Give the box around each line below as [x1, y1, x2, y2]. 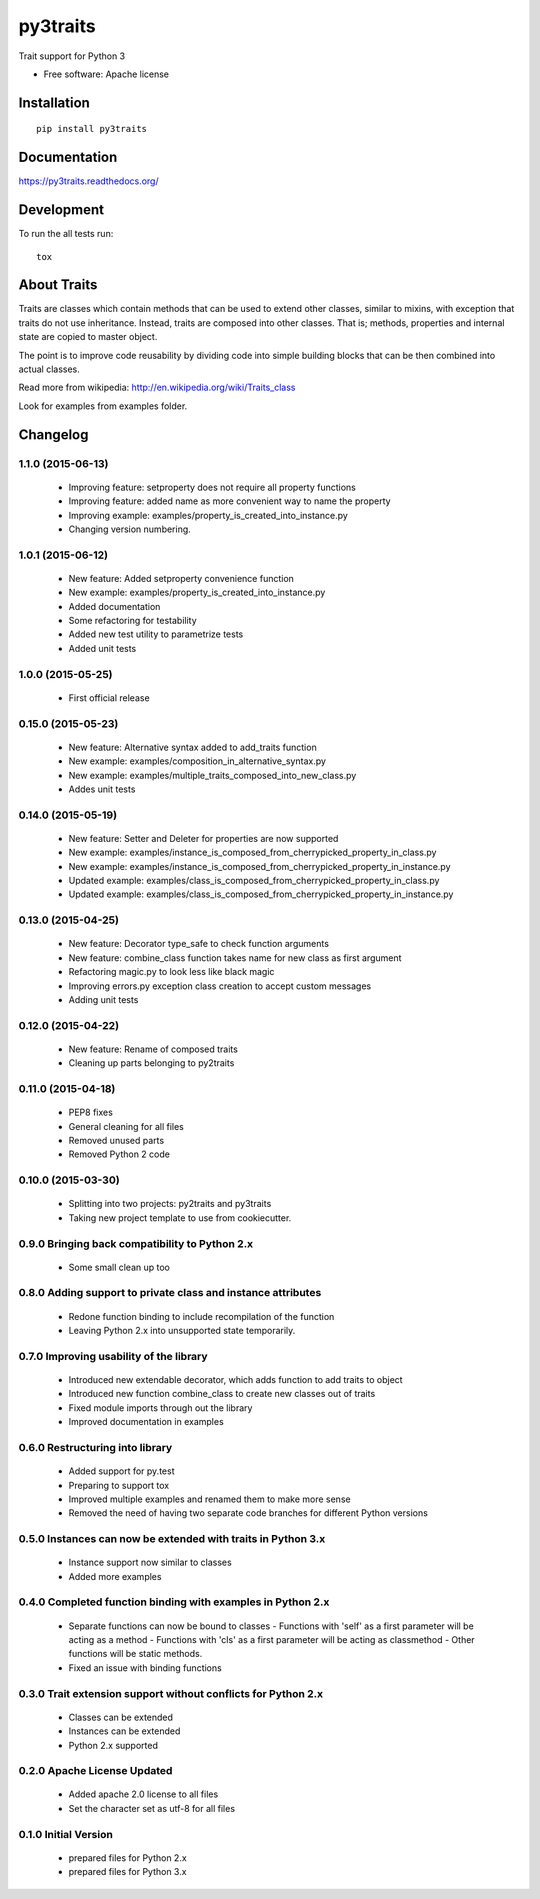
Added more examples [68, 1570, 162, 1582]
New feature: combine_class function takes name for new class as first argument [68, 951, 402, 964]
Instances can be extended [68, 1725, 181, 1737]
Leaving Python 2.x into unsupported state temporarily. [68, 1325, 296, 1337]
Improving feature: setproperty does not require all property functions [68, 481, 357, 493]
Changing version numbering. [68, 523, 192, 535]
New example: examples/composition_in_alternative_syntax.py [68, 755, 327, 767]
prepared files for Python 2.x [68, 1851, 187, 1864]
